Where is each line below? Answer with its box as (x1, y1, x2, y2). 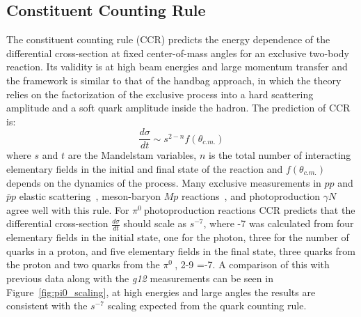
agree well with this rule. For (6, 202, 129, 217)
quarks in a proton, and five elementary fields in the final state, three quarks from (6, 243, 355, 258)
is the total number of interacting (208, 148, 351, 162)
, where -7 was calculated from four (203, 216, 354, 231)
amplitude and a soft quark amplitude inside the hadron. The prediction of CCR (6, 100, 351, 115)
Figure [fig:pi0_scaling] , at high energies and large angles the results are (6, 284, 316, 299)
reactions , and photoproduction (182, 189, 320, 203)
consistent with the (6, 298, 88, 313)
